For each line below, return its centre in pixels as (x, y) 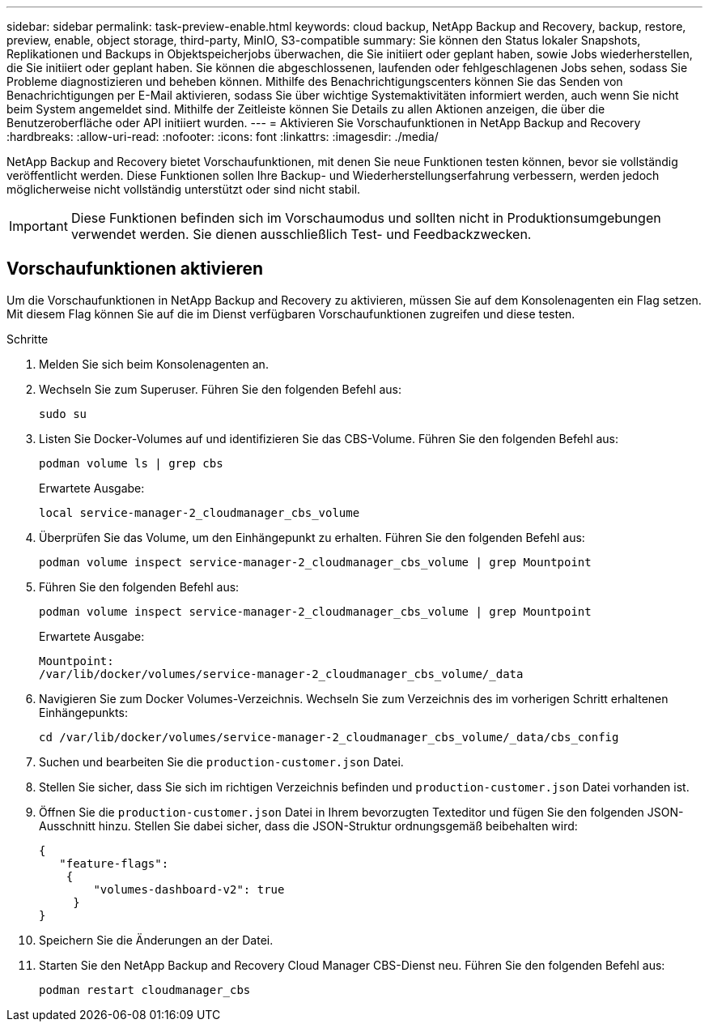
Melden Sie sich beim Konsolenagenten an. (154, 364)
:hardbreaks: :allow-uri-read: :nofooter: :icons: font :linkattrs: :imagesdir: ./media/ (223, 136)
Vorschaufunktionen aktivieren (135, 269)
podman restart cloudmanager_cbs (145, 990)
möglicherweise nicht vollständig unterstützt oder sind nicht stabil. (184, 189)
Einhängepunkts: (83, 712)
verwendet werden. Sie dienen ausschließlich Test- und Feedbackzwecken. (301, 234)
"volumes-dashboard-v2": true (189, 889)
